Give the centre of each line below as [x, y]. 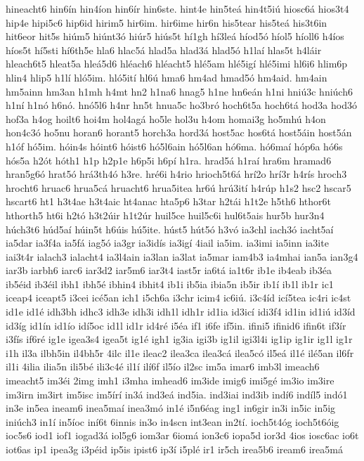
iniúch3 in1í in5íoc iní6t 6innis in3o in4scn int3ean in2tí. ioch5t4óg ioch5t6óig [173, 421]
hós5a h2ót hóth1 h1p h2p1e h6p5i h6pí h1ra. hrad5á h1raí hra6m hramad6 [169, 160]
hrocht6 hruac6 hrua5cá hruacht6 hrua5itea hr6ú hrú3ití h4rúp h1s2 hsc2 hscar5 [178, 187]
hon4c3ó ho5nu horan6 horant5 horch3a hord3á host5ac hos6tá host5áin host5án [179, 132]
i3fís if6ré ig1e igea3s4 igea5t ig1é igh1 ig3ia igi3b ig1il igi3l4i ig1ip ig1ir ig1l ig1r [179, 339]
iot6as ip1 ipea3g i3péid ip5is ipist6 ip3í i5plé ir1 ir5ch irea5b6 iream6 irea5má [174, 449]
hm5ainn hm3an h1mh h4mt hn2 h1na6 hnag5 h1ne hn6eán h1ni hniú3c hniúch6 [179, 91]
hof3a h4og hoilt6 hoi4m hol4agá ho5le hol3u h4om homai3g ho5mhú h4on [166, 118]
